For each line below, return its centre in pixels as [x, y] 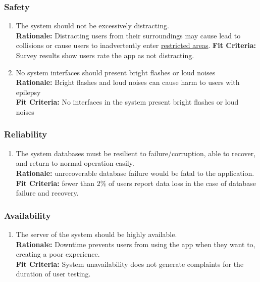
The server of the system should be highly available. [96, 234]
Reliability [26, 134]
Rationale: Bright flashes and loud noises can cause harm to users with [128, 82]
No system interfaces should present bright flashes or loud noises [116, 72]
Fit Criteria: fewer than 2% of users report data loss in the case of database [136, 183]
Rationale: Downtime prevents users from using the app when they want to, [136, 244]
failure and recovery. [47, 193]
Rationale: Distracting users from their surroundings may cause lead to [128, 35]
